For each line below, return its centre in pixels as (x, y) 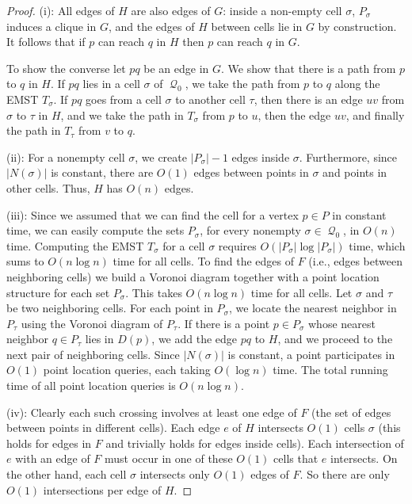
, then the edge (294, 115)
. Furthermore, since (348, 157)
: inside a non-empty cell (282, 10)
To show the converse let (66, 68)
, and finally (375, 115)
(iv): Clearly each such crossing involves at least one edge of (152, 412)
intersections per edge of (102, 489)
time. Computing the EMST (75, 245)
